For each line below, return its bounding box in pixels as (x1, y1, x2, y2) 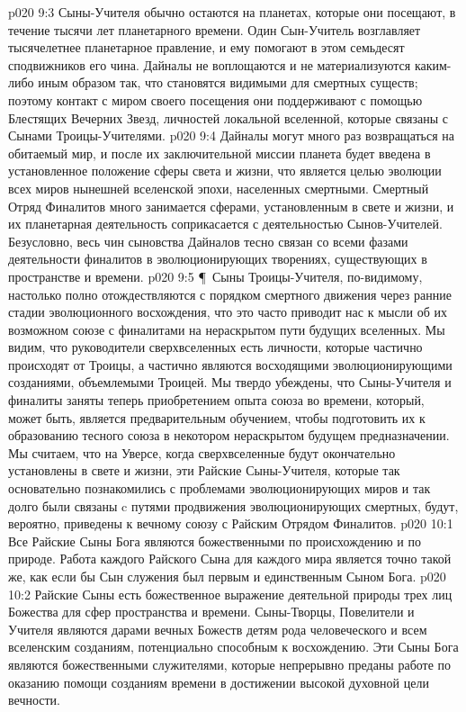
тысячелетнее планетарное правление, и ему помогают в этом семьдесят (8, 38, 405, 57)
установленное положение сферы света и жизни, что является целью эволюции (8, 161, 442, 180)
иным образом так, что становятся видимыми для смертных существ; (38, 73, 418, 92)
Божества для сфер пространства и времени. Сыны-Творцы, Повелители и (8, 602, 415, 621)
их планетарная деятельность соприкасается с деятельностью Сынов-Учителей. (8, 214, 443, 233)
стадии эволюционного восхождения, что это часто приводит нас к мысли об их (8, 302, 448, 321)
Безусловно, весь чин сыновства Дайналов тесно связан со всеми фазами (8, 231, 408, 250)
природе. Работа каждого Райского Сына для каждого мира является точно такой (8, 549, 452, 568)
